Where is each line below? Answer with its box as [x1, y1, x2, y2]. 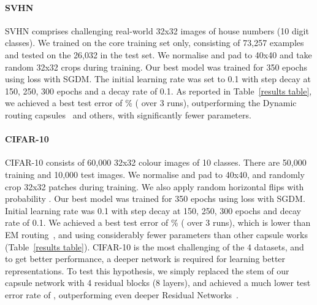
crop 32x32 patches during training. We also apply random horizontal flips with [5, 180, 304, 193]
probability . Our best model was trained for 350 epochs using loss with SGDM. [5, 192, 305, 205]
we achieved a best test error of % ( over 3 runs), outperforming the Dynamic [5, 96, 297, 109]
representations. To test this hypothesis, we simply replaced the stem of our [5, 264, 289, 277]
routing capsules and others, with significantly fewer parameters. [5, 108, 251, 121]
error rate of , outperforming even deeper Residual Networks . [5, 288, 239, 301]
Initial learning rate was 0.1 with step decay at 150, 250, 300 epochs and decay [5, 204, 301, 217]
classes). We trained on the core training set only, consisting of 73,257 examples [5, 36, 304, 49]
